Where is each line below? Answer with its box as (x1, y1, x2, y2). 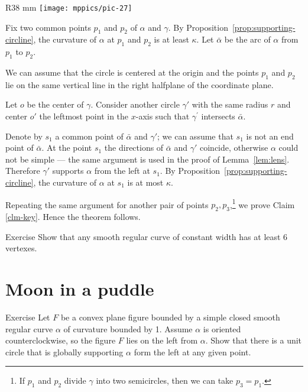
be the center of (27, 98, 84, 111)
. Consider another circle (90, 98, 180, 111)
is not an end (246, 129, 294, 142)
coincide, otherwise (199, 141, 268, 154)
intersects (201, 110, 235, 122)
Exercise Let (5, 310, 50, 323)
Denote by (5, 129, 43, 142)
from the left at (94, 164, 150, 177)
